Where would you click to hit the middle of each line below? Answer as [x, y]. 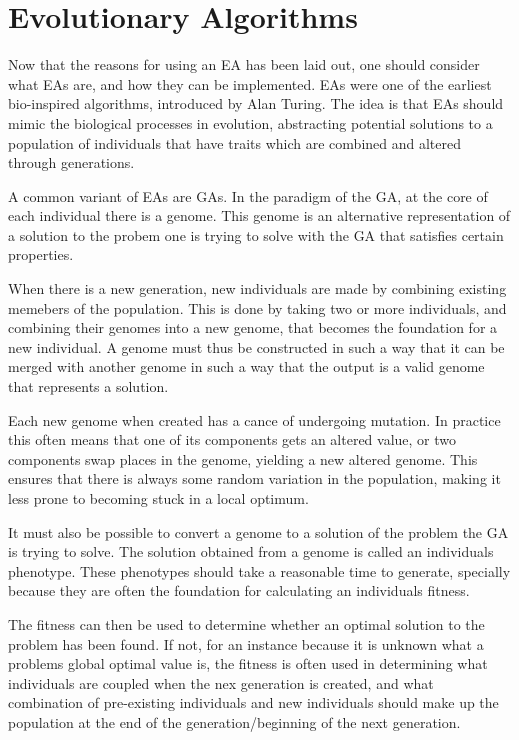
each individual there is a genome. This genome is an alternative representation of [259, 215]
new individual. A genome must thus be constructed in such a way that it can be [256, 346]
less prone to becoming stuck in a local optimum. [158, 498]
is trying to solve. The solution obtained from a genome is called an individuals [251, 551]
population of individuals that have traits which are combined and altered [234, 142]
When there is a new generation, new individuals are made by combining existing [257, 288]
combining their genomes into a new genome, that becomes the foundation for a [253, 327]
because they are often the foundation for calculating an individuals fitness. [239, 590]
